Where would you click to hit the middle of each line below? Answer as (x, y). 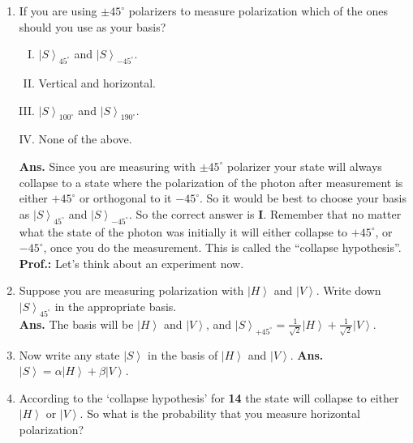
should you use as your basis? (92, 26)
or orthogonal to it (125, 198)
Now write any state (69, 354)
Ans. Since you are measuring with (107, 166)
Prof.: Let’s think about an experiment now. (131, 263)
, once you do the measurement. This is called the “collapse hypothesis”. (222, 247)
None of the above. (85, 139)
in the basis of (183, 354)
